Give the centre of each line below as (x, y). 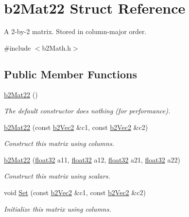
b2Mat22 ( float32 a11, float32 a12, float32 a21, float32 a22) (92, 159)
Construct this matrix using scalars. (57, 176)
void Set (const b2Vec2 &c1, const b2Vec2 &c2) (75, 192)
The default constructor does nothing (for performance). (87, 111)
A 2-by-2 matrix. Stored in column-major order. (75, 31)
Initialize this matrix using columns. (58, 208)
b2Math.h (57, 47)
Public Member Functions (70, 74)
